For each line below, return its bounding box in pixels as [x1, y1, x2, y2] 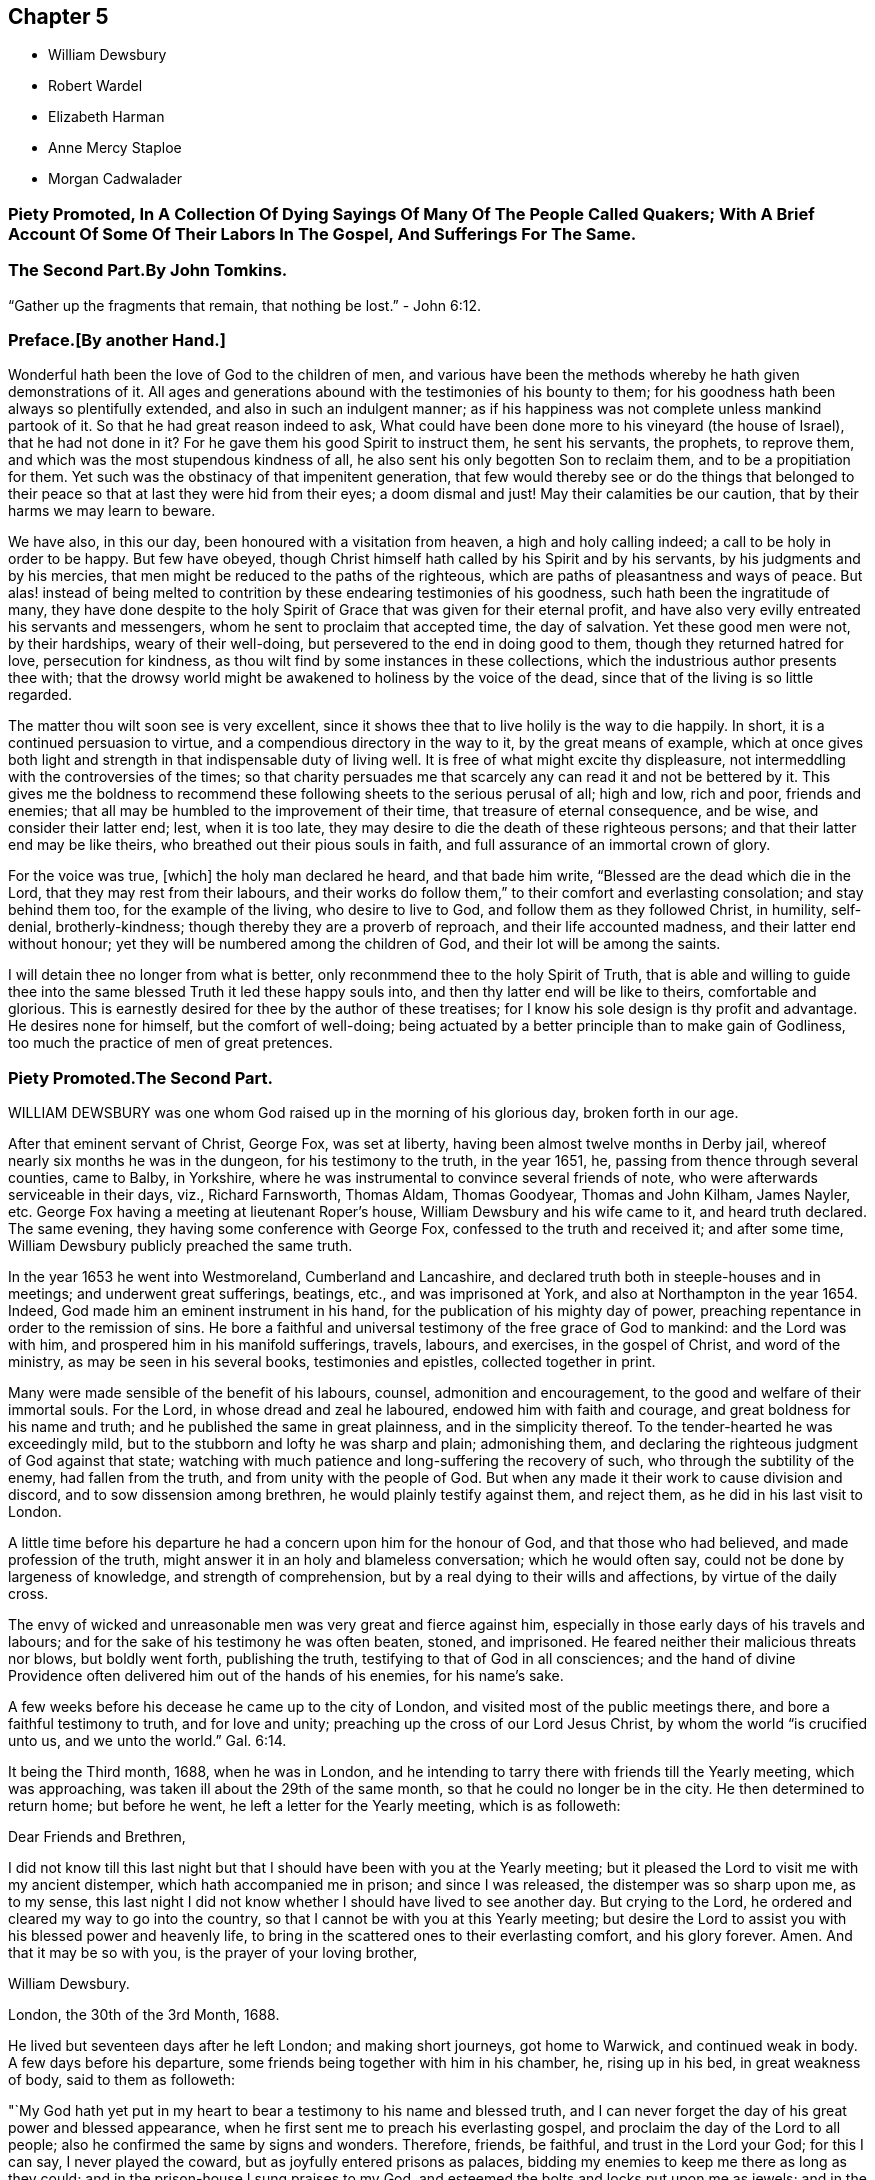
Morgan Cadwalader [48, 170, 182, 188]
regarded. [8, 686, 73, 704]
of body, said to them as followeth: [8, 2071, 236, 2089]
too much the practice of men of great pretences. [8, 1034, 333, 1052]
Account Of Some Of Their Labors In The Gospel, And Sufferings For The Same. [8, 223, 637, 244]
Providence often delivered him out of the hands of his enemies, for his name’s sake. [8, 1667, 564, 1685]
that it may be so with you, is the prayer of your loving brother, [8, 1944, 418, 1962]
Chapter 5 [8, 4, 109, 29]
